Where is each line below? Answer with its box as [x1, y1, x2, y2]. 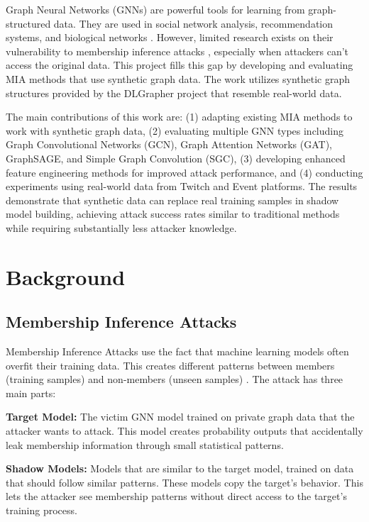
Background [6, 262, 126, 291]
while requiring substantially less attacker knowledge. [6, 220, 237, 235]
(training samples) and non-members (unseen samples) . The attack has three [6, 372, 343, 387]
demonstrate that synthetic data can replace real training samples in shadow [6, 192, 339, 207]
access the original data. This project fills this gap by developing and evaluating [6, 57, 353, 72]
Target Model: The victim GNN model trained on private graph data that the [6, 409, 355, 424]
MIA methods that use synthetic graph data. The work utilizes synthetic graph [6, 71, 351, 86]
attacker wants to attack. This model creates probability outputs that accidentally [6, 423, 363, 438]
